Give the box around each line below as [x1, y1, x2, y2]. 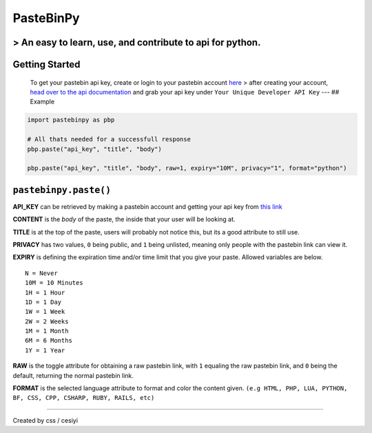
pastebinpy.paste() [12, 184, 112, 196]
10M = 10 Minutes [25, 279, 83, 287]
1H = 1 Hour [25, 288, 65, 296]
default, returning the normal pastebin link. [12, 371, 134, 379]
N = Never [25, 269, 58, 277]
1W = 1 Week [25, 308, 65, 316]
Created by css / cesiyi [12, 416, 79, 424]
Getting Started [12, 59, 81, 70]
